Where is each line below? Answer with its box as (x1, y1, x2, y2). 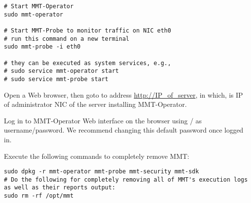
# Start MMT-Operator (4, 3, 74, 10)
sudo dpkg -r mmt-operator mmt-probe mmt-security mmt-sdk (4, 168, 199, 175)
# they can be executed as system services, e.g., (4, 59, 171, 67)
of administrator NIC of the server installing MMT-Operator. (4, 99, 187, 109)
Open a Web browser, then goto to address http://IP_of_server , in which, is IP (4, 89, 243, 100)
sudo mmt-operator (4, 11, 63, 18)
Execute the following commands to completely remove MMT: (4, 151, 189, 161)
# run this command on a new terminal (4, 35, 129, 42)
